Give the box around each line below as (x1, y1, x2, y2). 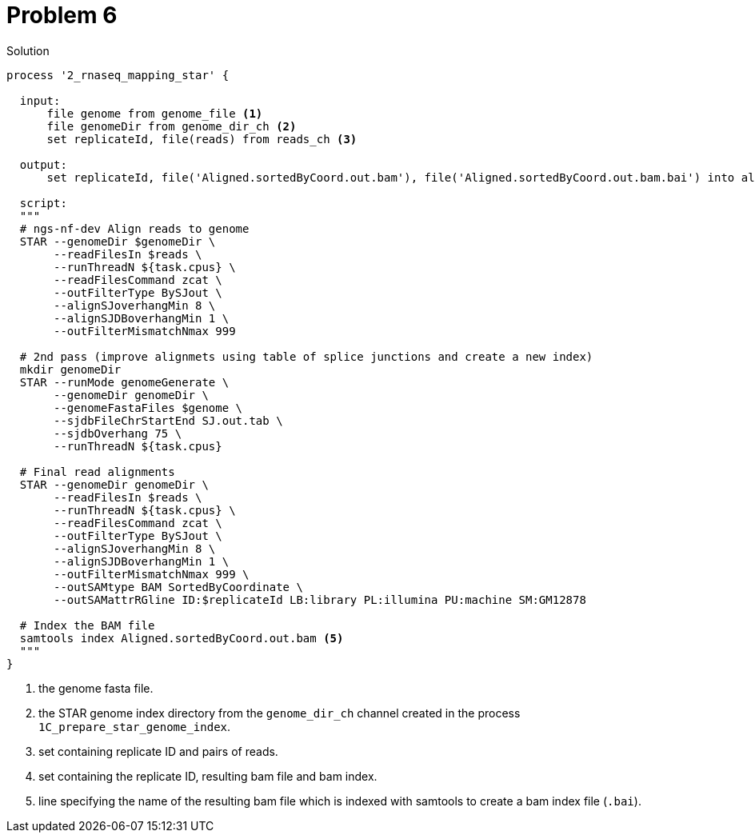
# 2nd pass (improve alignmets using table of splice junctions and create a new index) (19, 350, 593, 363)
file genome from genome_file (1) (46, 106, 263, 120)
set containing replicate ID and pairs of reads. (38, 744, 278, 758)
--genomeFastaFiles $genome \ (54, 401, 243, 414)
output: (19, 158, 67, 171)
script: (19, 196, 67, 210)
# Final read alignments (19, 465, 175, 478)
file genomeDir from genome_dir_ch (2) (46, 119, 297, 133)
